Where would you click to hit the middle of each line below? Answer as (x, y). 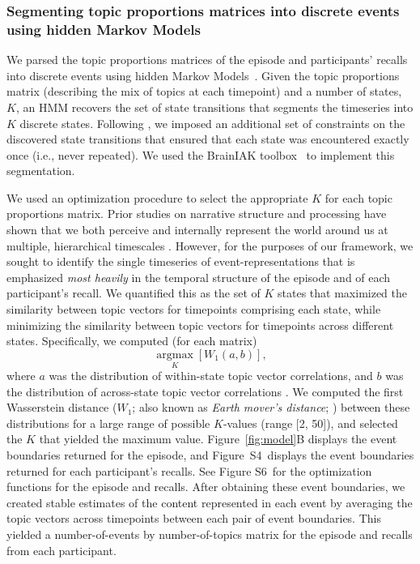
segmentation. (41, 171)
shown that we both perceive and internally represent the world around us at (197, 230)
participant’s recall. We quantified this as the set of (134, 293)
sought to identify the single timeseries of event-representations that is (181, 261)
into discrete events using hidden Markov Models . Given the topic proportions (203, 75)
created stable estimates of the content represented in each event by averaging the (210, 502)
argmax (175, 355)
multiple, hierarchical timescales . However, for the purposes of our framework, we (210, 245)
